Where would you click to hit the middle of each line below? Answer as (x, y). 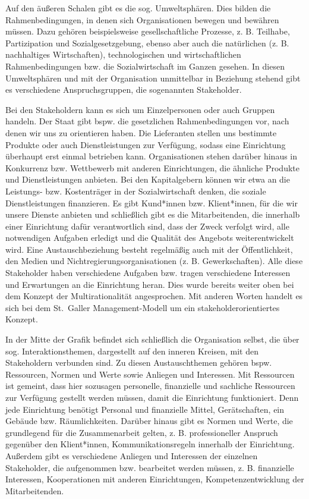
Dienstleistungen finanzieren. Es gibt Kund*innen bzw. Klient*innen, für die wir (152, 203)
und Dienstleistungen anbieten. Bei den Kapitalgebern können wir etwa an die (148, 179)
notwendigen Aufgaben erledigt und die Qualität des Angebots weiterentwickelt (150, 238)
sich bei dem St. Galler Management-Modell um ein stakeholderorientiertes (143, 307)
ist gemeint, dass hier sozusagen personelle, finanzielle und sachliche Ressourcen (150, 386)
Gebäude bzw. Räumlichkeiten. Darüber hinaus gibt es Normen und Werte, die (149, 421)
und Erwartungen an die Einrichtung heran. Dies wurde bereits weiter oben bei (150, 284)
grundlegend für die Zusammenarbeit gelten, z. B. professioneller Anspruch (142, 432)
